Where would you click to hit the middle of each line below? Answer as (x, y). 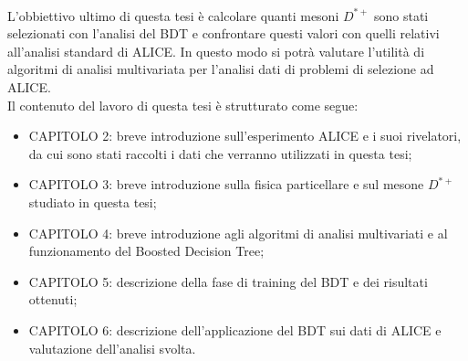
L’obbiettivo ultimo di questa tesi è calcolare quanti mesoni (173, 15)
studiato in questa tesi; (93, 202)
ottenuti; (53, 299)
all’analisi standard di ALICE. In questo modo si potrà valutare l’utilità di (216, 51)
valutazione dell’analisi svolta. (112, 348)
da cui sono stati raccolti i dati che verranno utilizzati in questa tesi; (220, 153)
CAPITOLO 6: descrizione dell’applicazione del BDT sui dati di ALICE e (235, 329)
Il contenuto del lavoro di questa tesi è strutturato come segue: (183, 105)
